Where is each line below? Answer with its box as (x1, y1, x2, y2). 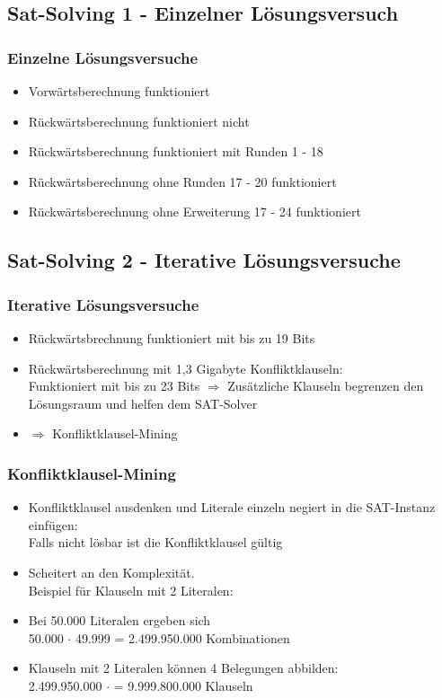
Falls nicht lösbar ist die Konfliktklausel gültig (28, 533, 283, 552)
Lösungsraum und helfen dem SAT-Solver (28, 393, 258, 412)
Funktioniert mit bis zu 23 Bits (28, 376, 200, 395)
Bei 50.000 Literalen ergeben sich (28, 611, 211, 630)
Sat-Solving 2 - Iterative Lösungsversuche (7, 246, 401, 274)
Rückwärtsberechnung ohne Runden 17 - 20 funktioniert (28, 172, 337, 190)
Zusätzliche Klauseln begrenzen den (227, 376, 424, 395)
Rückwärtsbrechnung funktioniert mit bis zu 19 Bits (28, 328, 315, 347)
